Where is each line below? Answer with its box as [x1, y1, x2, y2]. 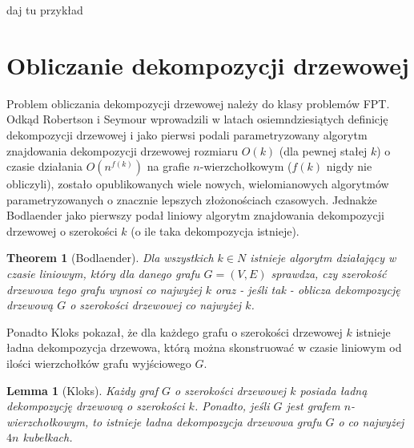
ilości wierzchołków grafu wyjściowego [6, 355, 191, 372]
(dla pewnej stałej [279, 142, 368, 159]
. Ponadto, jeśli [194, 398, 270, 414]
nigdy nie [326, 158, 372, 175]
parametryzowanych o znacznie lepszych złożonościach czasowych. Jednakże [6, 191, 377, 208]
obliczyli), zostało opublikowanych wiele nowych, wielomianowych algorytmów [6, 176, 389, 192]
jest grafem [286, 398, 340, 414]
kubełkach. [22, 429, 73, 446]
